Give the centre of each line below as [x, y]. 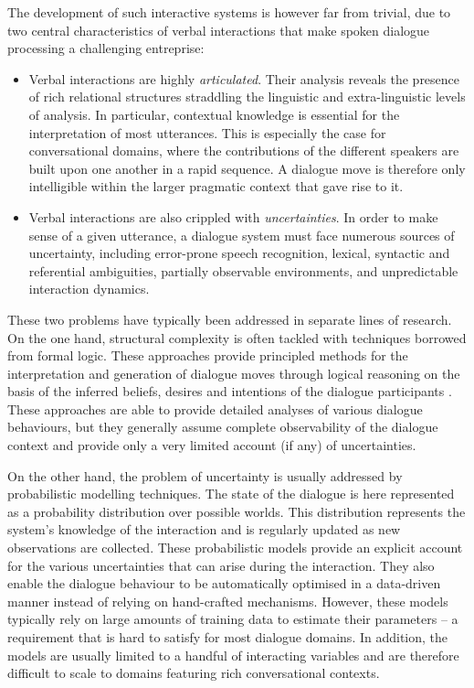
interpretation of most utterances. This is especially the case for [207, 132]
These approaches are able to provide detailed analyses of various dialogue [215, 408]
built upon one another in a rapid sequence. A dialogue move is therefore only [247, 168]
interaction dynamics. [89, 289]
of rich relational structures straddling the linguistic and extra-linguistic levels [247, 97]
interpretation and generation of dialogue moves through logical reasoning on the [234, 373]
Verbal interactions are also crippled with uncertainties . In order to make [233, 216]
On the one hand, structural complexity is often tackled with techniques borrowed [237, 337]
